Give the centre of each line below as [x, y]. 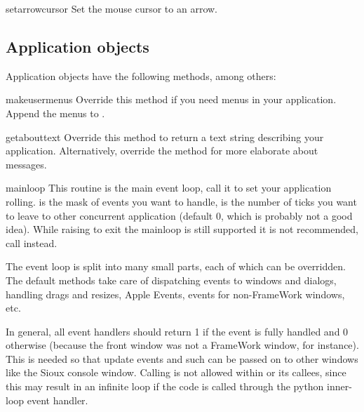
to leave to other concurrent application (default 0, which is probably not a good [179, 215]
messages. [26, 164]
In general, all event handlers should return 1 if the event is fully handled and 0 [177, 331]
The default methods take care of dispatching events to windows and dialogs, [171, 280]
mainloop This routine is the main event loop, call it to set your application [169, 188]
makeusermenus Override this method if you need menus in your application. [171, 99]
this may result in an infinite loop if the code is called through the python [165, 386]
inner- [339, 386]
